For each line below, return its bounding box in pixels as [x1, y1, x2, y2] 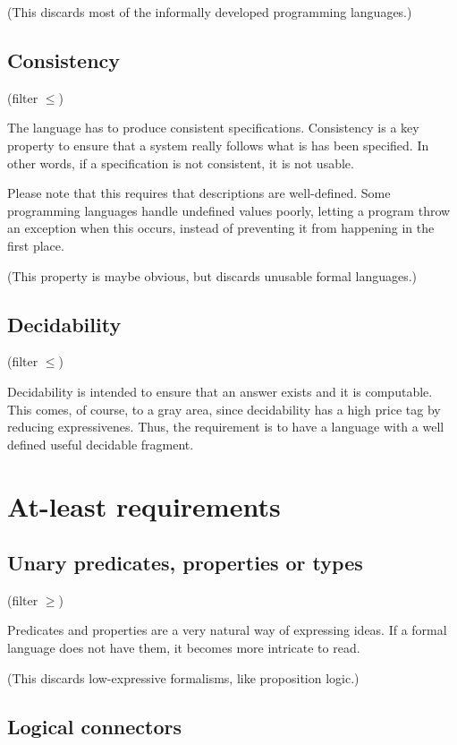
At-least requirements [7, 487, 281, 524]
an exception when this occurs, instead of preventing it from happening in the [7, 218, 435, 237]
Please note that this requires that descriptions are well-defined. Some [7, 184, 391, 202]
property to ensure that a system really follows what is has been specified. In [7, 135, 429, 154]
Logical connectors [7, 712, 182, 740]
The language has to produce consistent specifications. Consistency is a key [7, 118, 419, 137]
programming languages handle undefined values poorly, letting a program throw [7, 201, 451, 219]
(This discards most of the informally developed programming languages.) [7, 3, 412, 21]
